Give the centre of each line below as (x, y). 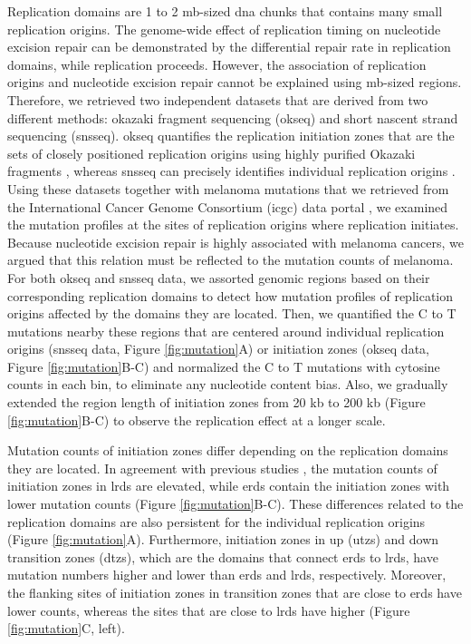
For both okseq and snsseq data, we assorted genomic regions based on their (219, 277)
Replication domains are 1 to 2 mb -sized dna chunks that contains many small (225, 11)
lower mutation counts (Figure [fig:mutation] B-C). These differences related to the (235, 504)
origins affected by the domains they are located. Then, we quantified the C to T (232, 313)
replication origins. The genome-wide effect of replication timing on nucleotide (224, 29)
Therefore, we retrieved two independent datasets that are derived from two (218, 99)
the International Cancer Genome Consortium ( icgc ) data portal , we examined (228, 206)
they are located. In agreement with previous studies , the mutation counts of (222, 468)
